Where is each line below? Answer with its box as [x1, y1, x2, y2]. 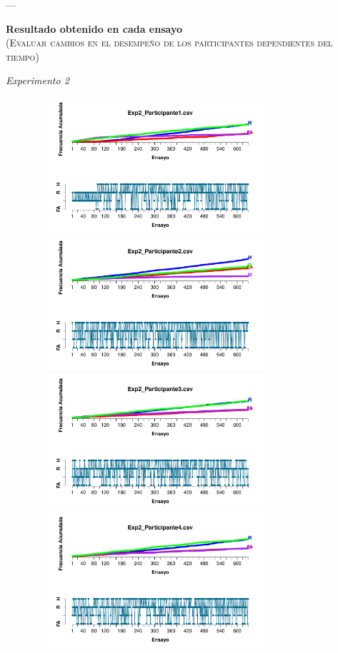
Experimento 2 [6, 73, 69, 88]
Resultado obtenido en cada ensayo [6, 21, 183, 36]
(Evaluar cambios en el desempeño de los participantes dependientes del [6, 35, 333, 50]
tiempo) [6, 49, 39, 64]
